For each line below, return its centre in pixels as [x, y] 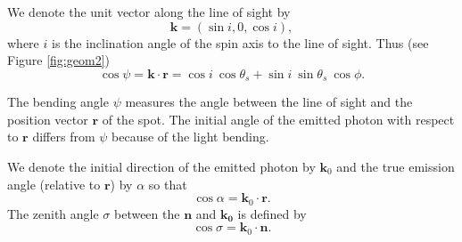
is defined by [272, 213]
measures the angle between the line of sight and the [269, 102]
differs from [64, 137]
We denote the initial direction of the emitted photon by [161, 167]
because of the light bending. [190, 137]
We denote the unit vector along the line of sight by [149, 12]
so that [168, 184]
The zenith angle [53, 213]
